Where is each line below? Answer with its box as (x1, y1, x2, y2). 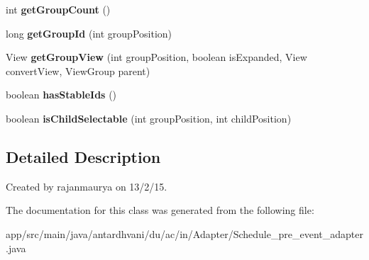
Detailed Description (6, 145, 161, 167)
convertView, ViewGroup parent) (6, 63, 150, 78)
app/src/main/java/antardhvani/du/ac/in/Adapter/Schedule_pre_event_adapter (6, 226, 363, 241)
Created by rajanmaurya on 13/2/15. (6, 179, 167, 193)
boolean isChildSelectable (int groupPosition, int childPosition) (6, 111, 292, 125)
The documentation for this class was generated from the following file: (6, 203, 314, 217)
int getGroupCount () (6, 2, 111, 16)
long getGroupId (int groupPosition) (6, 26, 172, 40)
